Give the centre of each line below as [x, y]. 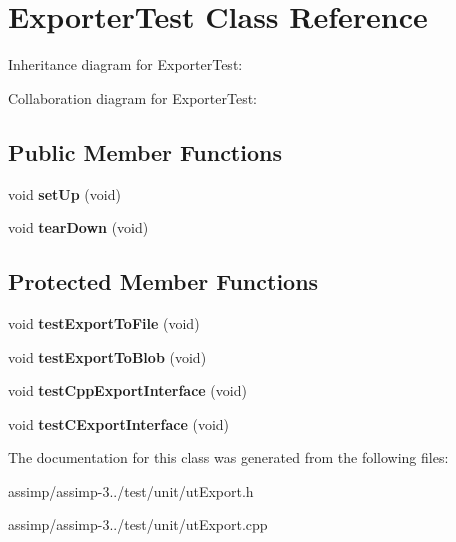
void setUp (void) [64, 193]
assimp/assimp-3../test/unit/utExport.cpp [138, 524]
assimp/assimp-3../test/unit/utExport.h [131, 490]
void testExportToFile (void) [104, 322]
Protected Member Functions [163, 281]
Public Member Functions [145, 151]
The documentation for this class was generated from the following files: [228, 457]
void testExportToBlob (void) [107, 356]
